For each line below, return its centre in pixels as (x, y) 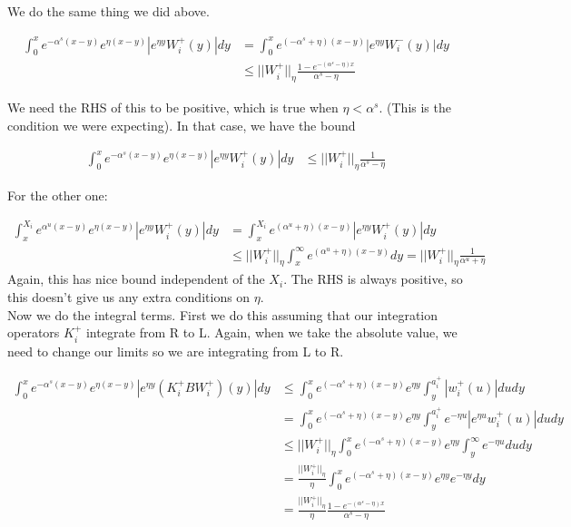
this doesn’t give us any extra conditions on (129, 296)
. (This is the (415, 107)
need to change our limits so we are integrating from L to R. (176, 351)
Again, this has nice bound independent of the (136, 279)
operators (34, 332)
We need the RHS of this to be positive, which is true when (173, 107)
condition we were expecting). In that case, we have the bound (182, 125)
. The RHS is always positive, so (373, 279)
